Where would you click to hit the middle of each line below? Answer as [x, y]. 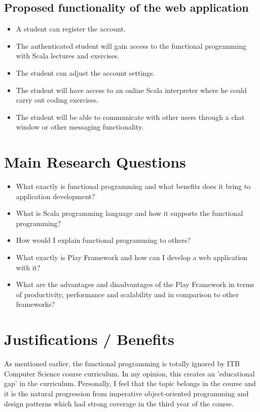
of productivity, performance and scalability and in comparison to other [127, 294]
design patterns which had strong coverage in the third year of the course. [119, 403]
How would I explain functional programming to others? [103, 240]
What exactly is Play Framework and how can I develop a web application [132, 257]
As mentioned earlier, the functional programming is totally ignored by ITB [122, 363]
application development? [55, 196]
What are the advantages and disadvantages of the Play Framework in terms [135, 284]
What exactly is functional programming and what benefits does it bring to [133, 186]
